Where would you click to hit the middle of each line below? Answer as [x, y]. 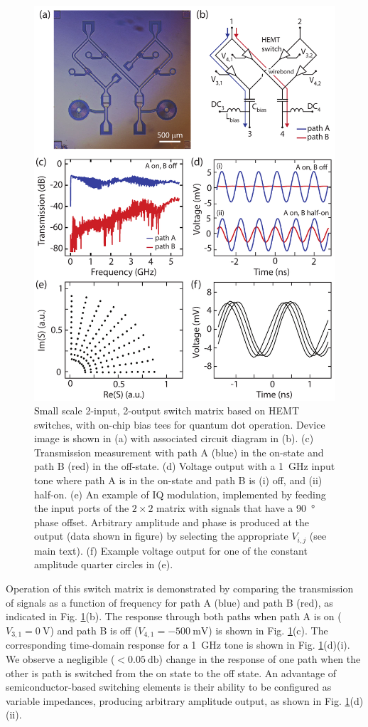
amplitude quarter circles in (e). [104, 564]
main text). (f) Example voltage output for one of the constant [171, 550]
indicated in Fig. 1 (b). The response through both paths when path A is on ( [174, 616]
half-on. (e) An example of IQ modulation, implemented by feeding [180, 494]
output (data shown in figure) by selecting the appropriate [161, 536]
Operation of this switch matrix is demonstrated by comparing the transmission [180, 589]
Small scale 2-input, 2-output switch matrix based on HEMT [167, 410]
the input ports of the [82, 508]
